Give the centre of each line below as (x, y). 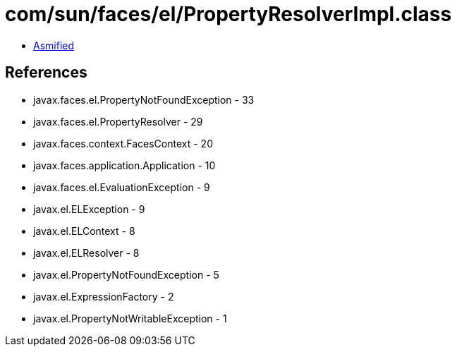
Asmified (54, 45)
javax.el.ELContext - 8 (84, 231)
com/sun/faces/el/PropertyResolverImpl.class (228, 14)
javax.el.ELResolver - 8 (86, 253)
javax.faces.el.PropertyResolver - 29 (118, 121)
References (46, 73)
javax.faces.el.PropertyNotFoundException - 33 (144, 99)
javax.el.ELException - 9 (89, 209)
